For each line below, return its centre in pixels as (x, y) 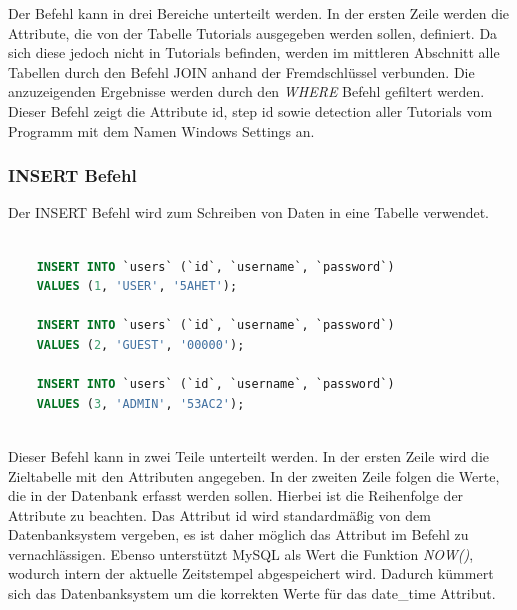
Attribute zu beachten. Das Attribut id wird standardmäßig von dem (219, 514)
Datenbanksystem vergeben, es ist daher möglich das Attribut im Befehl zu (238, 534)
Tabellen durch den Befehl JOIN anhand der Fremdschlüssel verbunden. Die (241, 71)
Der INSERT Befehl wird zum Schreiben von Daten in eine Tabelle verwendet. (249, 212)
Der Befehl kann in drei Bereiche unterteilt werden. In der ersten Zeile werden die (259, 13)
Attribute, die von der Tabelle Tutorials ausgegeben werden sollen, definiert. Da (253, 32)
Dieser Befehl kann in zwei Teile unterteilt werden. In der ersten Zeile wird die (249, 455)
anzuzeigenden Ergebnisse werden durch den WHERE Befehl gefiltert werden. (246, 91)
